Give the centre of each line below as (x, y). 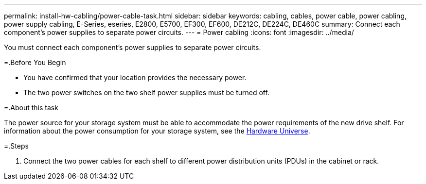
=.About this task (31, 108)
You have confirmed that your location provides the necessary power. (135, 77)
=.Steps (16, 146)
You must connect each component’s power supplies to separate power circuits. (133, 47)
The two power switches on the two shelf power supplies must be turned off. (146, 92)
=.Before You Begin (35, 62)
